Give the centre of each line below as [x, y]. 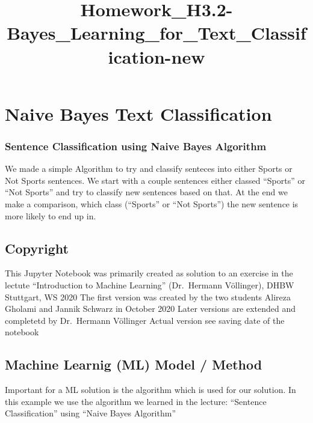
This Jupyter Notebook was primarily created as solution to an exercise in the [149, 273]
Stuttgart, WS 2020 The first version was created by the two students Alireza [148, 297]
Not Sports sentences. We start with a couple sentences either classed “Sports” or [155, 180]
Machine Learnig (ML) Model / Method [134, 364]
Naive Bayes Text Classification [138, 113]
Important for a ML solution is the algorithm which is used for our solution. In [150, 390]
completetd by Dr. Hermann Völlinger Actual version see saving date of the [145, 320]
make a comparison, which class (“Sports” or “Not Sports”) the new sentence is [152, 203]
